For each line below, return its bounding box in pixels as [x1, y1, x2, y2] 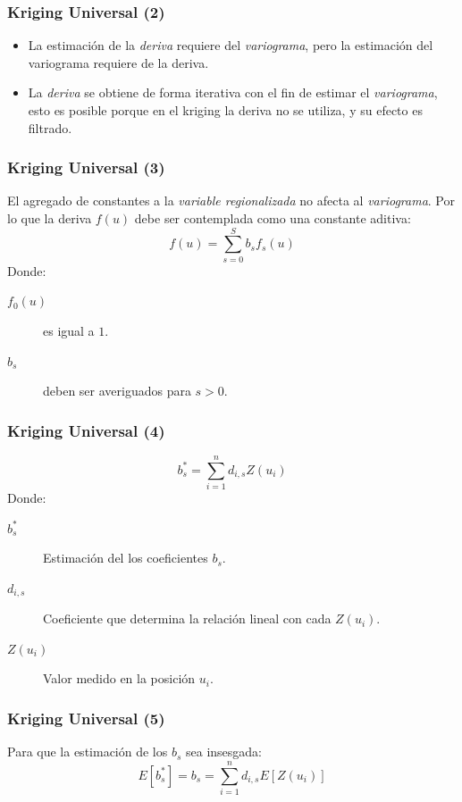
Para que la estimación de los [7, 742, 168, 761]
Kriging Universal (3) [7, 156, 165, 179]
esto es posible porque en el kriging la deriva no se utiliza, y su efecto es [28, 101, 423, 119]
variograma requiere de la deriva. [28, 53, 209, 71]
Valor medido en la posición [43, 669, 196, 688]
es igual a [43, 321, 95, 339]
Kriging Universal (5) [7, 706, 165, 729]
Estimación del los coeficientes [43, 548, 208, 567]
